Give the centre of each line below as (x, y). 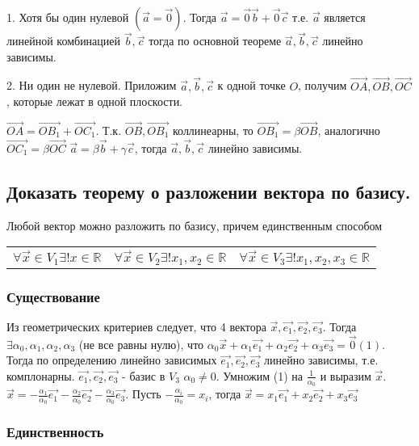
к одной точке (251, 85)
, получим (323, 85)
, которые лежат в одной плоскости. (95, 101)
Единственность (55, 432)
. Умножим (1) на (259, 375)
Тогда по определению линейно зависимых (112, 360)
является (345, 17)
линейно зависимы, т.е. (321, 360)
